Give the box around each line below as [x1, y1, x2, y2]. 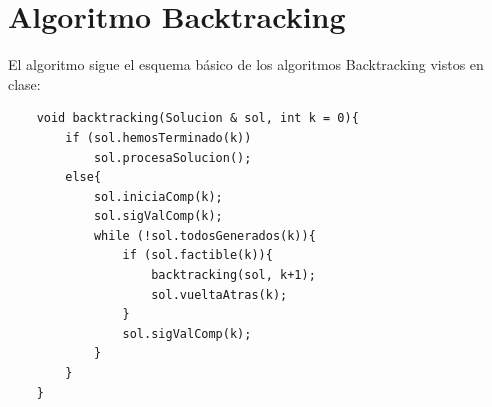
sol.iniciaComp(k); [93, 189, 223, 204]
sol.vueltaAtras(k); [151, 287, 288, 302]
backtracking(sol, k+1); [151, 268, 316, 283]
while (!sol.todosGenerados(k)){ [93, 228, 316, 243]
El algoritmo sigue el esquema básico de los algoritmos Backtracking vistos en [8, 54, 484, 75]
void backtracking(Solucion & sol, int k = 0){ [36, 111, 359, 126]
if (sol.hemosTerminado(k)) [65, 130, 252, 145]
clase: [8, 73, 41, 94]
